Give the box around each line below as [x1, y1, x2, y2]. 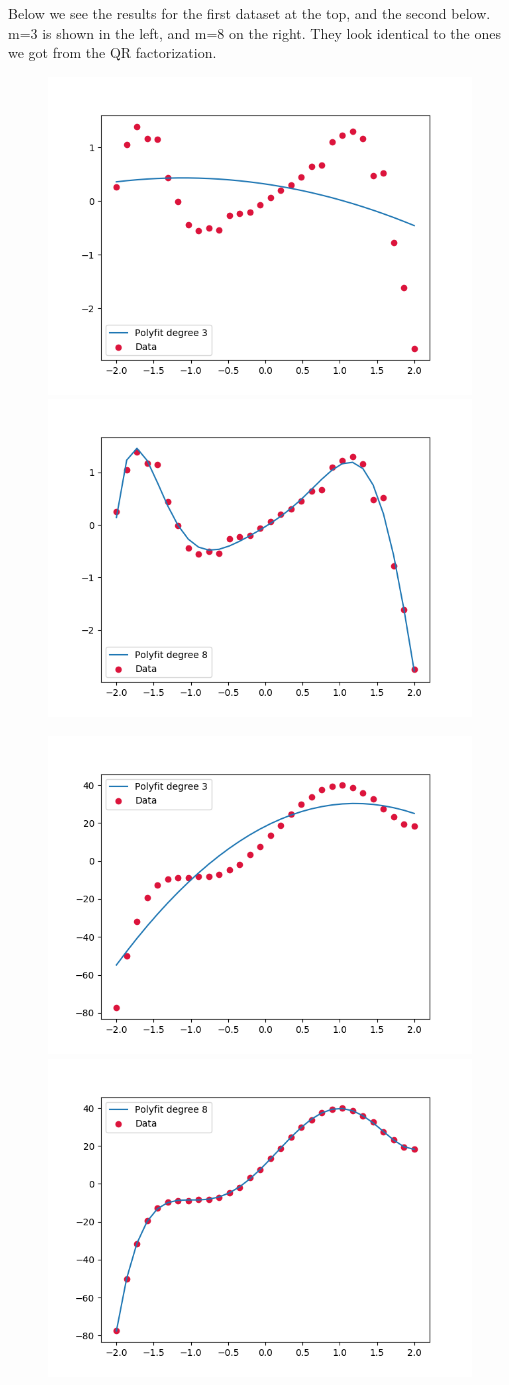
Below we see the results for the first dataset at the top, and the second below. [8, 3, 491, 23]
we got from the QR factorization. [8, 42, 217, 63]
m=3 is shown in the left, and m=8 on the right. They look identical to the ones [8, 22, 501, 43]
